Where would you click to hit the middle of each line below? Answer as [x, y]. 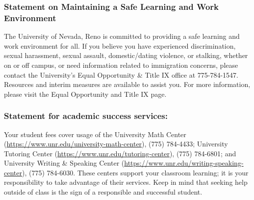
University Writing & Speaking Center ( [64, 163]
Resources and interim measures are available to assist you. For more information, [127, 84]
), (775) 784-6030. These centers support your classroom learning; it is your [135, 172]
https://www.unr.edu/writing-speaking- [184, 163]
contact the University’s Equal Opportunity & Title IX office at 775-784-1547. [121, 74]
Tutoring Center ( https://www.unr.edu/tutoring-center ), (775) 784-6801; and [120, 153]
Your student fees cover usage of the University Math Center [95, 134]
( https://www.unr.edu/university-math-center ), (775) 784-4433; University [116, 144]
